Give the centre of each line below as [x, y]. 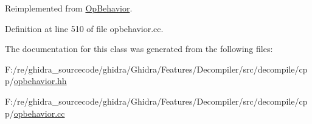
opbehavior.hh [40, 81]
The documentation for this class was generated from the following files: [139, 49]
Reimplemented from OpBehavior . [69, 8]
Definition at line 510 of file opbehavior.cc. [84, 28]
